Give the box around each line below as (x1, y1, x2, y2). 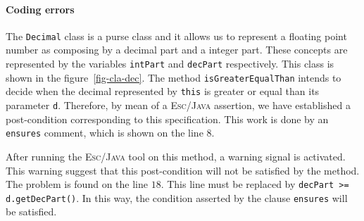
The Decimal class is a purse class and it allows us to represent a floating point (6, 28, 347, 43)
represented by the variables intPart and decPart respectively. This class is (6, 56, 334, 71)
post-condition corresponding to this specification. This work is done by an (6, 111, 329, 126)
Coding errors (6, 1, 75, 16)
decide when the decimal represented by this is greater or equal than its (6, 84, 320, 99)
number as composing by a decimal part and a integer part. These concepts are (6, 42, 348, 57)
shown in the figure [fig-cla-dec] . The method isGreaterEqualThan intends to (6, 70, 341, 84)
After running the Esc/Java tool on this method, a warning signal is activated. (6, 149, 346, 163)
